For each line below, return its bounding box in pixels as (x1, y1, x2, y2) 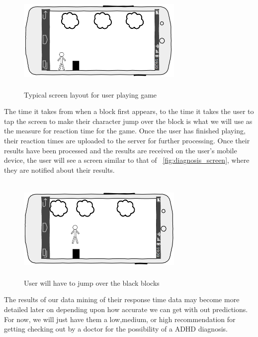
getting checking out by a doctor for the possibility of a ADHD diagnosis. (4, 324, 228, 334)
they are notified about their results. (4, 164, 115, 175)
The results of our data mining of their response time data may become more (4, 294, 240, 305)
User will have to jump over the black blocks (24, 277, 160, 288)
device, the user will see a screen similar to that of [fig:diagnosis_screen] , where (4, 155, 250, 165)
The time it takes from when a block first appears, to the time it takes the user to (4, 106, 254, 116)
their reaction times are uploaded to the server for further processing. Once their (4, 135, 250, 145)
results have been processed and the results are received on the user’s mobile (4, 145, 237, 155)
